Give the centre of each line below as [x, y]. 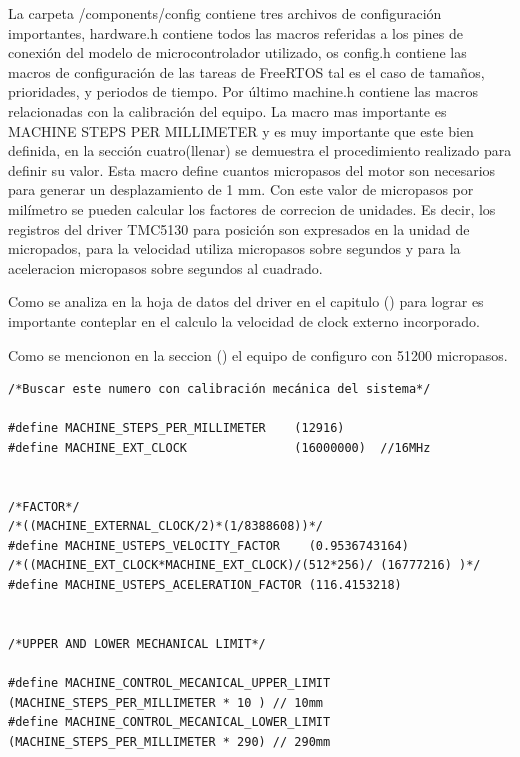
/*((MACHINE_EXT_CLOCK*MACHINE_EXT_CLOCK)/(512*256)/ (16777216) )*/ [244, 565]
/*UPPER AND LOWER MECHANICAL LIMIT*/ [137, 643]
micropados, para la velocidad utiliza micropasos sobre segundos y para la [234, 248]
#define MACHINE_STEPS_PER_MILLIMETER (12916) [176, 428]
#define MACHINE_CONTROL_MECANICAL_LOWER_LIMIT [169, 722]
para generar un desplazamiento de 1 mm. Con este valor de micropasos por [241, 189]
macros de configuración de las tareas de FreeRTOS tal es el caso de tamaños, [246, 71]
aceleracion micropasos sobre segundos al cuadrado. [165, 267]
